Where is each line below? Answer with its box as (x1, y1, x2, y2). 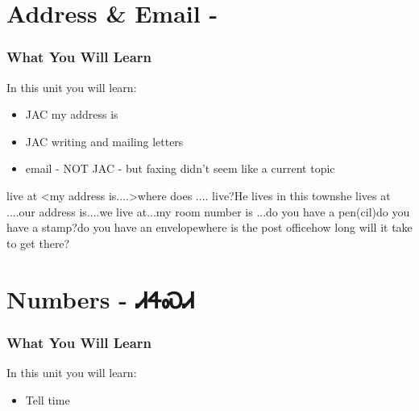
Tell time (25, 391, 70, 408)
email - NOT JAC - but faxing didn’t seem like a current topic (25, 160, 335, 177)
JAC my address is (25, 106, 118, 123)
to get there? (6, 234, 70, 251)
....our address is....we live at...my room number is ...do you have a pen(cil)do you (6, 203, 410, 220)
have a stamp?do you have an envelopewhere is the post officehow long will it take (6, 219, 413, 236)
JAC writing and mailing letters (25, 132, 184, 149)
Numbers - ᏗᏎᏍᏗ (6, 282, 195, 315)
